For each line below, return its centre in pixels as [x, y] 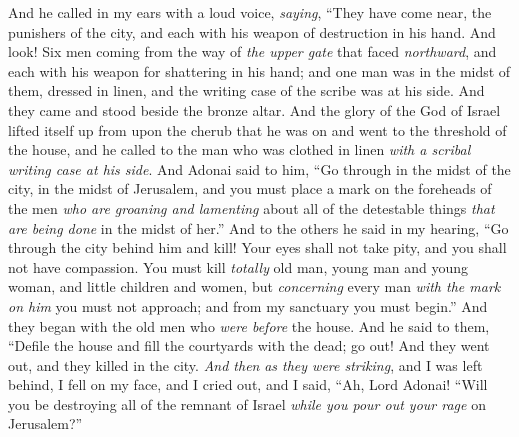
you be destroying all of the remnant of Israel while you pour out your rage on [247, 403]
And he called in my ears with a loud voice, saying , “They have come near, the [250, 12]
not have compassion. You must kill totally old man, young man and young [238, 266]
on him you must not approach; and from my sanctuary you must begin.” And [248, 305]
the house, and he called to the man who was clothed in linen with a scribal [239, 149]
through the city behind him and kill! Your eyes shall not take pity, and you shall [257, 247]
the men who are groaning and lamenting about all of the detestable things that [251, 207]
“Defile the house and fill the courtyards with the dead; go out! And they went [249, 345]
